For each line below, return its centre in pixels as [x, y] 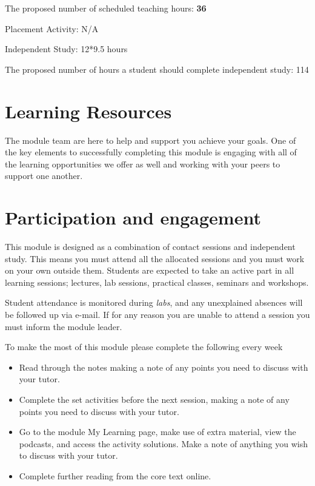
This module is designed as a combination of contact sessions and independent [150, 246]
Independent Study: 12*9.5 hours [66, 49]
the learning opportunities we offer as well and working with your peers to [143, 164]
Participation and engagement [133, 218]
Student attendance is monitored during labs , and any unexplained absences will [154, 302]
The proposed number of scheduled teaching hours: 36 [106, 8]
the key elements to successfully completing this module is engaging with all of [151, 152]
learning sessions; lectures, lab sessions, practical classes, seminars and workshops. [157, 282]
